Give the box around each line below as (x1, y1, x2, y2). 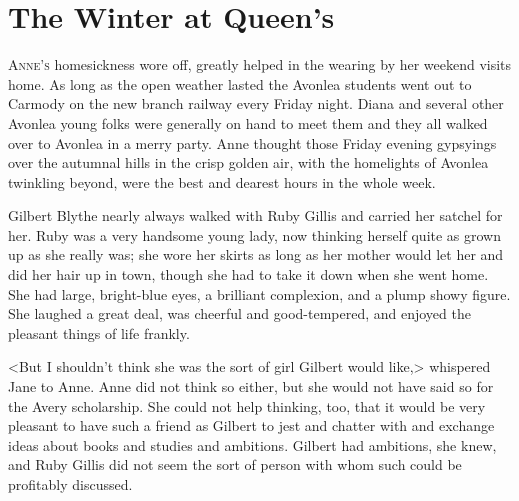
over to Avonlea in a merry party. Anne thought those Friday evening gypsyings (8, 132, 497, 153)
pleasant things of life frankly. (8, 322, 190, 343)
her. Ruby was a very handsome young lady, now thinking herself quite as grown (8, 224, 502, 245)
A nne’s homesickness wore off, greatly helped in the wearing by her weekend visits (8, 54, 512, 75)
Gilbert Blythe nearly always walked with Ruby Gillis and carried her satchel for (8, 205, 503, 226)
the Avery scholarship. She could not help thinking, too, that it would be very (8, 395, 486, 416)
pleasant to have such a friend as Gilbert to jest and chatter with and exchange (8, 415, 495, 436)
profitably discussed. (8, 474, 133, 494)
